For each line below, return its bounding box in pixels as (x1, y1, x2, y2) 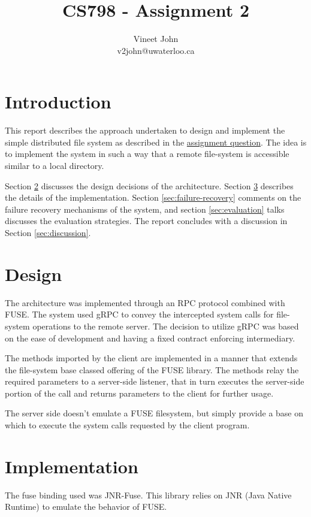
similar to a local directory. (5, 159, 104, 172)
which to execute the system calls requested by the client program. (5, 419, 250, 431)
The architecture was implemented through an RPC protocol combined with (5, 296, 285, 309)
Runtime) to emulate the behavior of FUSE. (5, 500, 167, 513)
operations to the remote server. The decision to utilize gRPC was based (32, 319, 299, 332)
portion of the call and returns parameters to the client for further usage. (5, 386, 274, 399)
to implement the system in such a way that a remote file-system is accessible (5, 147, 289, 160)
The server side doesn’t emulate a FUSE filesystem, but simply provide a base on (5, 407, 304, 419)
